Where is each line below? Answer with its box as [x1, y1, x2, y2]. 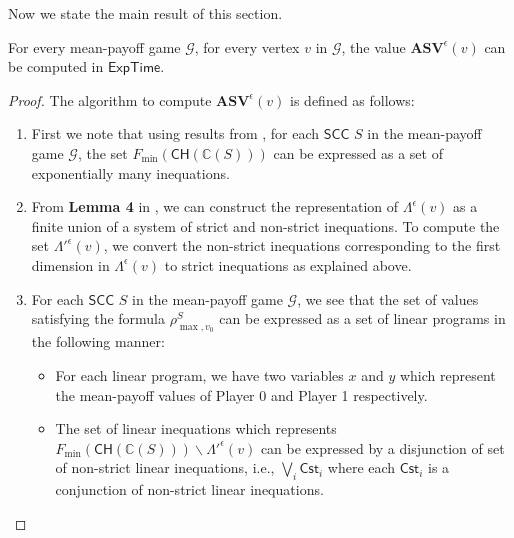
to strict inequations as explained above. [164, 254, 412, 275]
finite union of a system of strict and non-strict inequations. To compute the [31, 215, 500, 236]
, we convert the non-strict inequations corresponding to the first [103, 235, 501, 256]
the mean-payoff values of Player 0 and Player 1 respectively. [55, 384, 428, 405]
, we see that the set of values [297, 288, 479, 309]
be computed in [8, 56, 104, 77]
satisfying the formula [31, 308, 166, 329]
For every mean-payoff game [8, 36, 181, 57]
